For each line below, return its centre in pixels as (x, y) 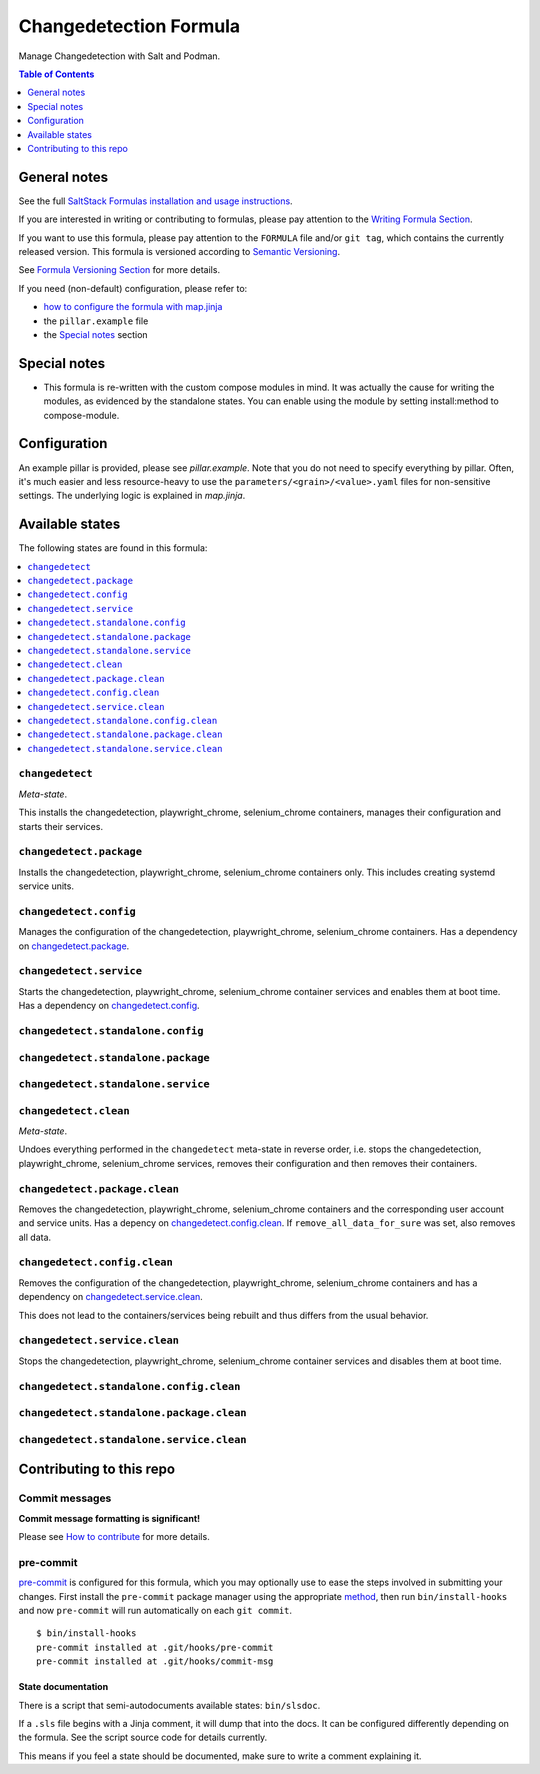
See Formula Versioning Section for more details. (119, 270)
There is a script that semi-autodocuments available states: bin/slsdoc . (169, 1705)
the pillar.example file (96, 321)
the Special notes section (96, 334)
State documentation (63, 1687)
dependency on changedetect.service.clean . (111, 1297)
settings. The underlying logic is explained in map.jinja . (132, 496)
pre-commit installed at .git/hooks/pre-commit (155, 1647)
